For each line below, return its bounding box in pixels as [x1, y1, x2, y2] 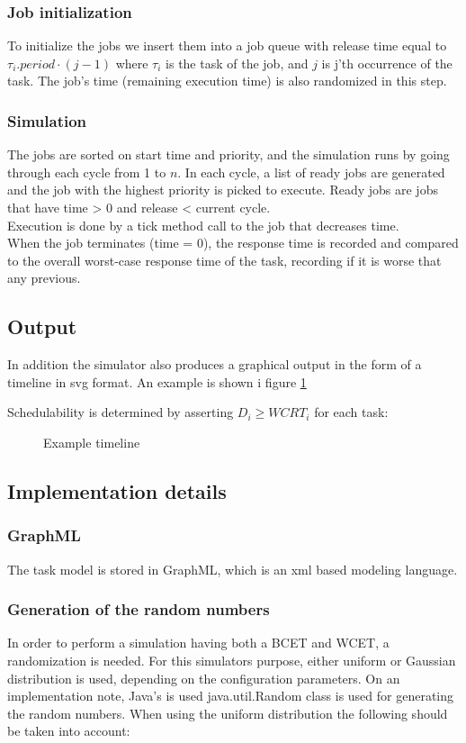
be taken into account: [7, 721, 130, 740]
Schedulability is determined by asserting [7, 403, 234, 421]
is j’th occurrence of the [321, 53, 453, 72]
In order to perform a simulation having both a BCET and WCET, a [7, 633, 390, 652]
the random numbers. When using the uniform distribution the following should [7, 703, 448, 722]
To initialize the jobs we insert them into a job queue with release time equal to [7, 36, 447, 55]
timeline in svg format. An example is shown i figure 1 [7, 372, 307, 391]
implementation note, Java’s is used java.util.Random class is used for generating [7, 686, 454, 705]
